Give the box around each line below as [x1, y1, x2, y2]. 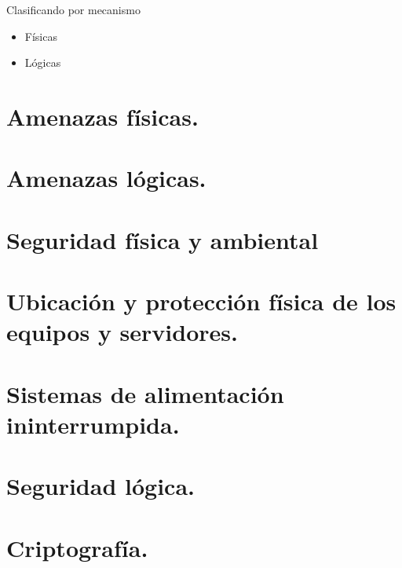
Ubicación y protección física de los [6, 285, 397, 317]
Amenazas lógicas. [6, 162, 206, 194]
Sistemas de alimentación [6, 377, 284, 409]
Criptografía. [6, 531, 148, 563]
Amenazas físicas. [6, 100, 199, 132]
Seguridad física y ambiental [6, 223, 319, 255]
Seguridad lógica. [6, 470, 195, 502]
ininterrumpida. [6, 408, 180, 440]
